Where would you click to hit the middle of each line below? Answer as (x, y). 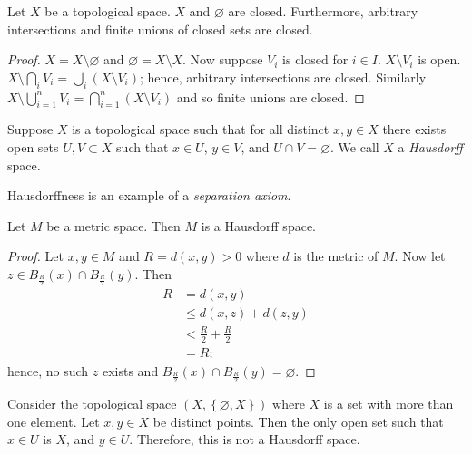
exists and (130, 370)
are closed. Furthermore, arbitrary (323, 11)
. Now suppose (222, 59)
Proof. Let (35, 256)
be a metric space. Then (113, 225)
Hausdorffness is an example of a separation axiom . (149, 195)
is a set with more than (388, 404)
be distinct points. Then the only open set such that (298, 421)
